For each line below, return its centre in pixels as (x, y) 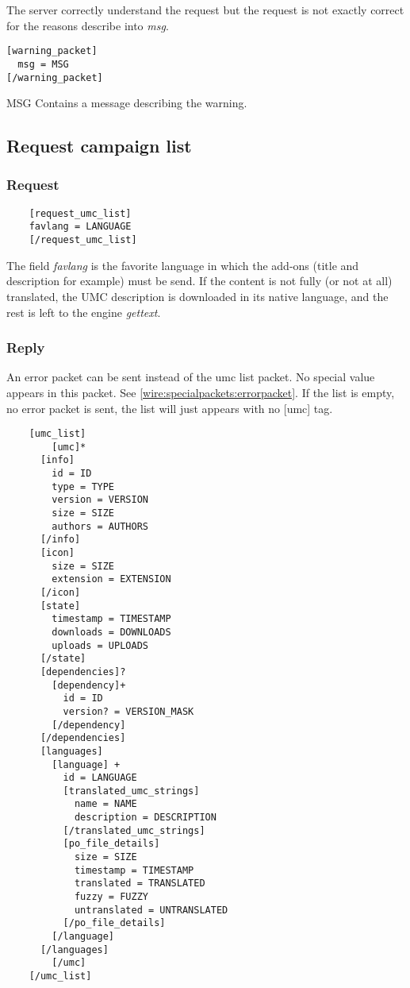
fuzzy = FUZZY (111, 897)
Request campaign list (99, 146)
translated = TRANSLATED (140, 884)
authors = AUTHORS (100, 526)
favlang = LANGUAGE (80, 227)
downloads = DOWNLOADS (111, 632)
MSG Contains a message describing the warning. (127, 103)
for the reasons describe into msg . (88, 25)
